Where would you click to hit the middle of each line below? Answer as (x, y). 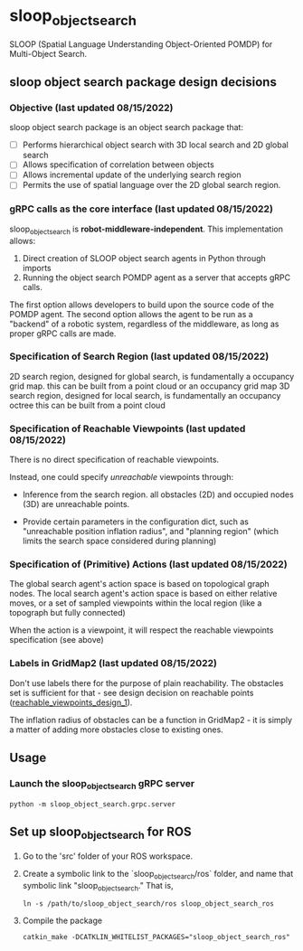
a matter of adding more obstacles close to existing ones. (116, 730)
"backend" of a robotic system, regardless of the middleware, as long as (144, 324)
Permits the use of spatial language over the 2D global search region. (151, 185)
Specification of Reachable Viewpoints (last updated (128, 428)
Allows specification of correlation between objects (118, 165)
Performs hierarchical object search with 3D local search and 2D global (156, 145)
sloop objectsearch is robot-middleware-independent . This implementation (146, 230)
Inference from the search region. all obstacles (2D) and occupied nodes (158, 494)
